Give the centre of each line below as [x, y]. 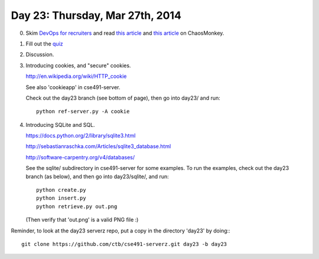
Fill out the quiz [44, 44]
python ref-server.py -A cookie [83, 112]
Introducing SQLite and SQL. [60, 124]
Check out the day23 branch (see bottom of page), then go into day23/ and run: [123, 98]
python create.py [61, 190]
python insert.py [61, 198]
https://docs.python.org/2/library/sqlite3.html [81, 136]
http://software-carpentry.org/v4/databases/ [80, 157]
